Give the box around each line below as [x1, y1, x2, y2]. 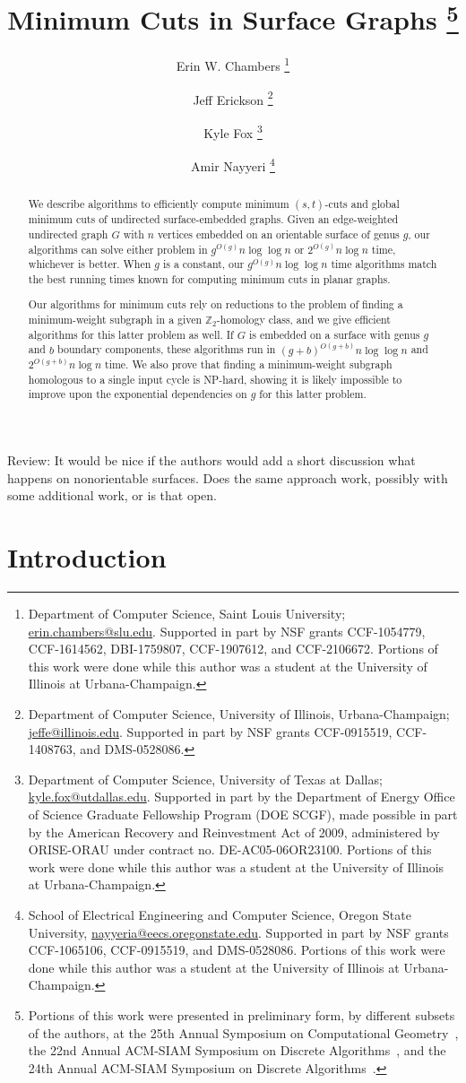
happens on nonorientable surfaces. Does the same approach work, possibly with [7, 468, 448, 487]
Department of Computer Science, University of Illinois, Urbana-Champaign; [28, 705, 450, 723]
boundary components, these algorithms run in [57, 342, 276, 357]
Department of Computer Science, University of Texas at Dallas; [28, 769, 383, 788]
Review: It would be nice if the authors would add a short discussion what [7, 451, 416, 470]
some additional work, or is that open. [7, 486, 217, 505]
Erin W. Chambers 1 [176, 54, 290, 75]
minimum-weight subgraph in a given [28, 312, 203, 327]
